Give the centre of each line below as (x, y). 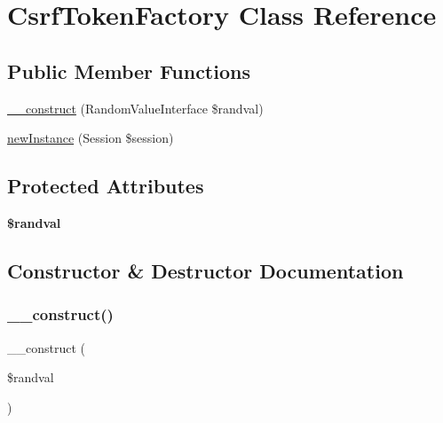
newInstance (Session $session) (91, 138)
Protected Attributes (106, 186)
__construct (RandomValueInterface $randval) (135, 108)
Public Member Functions (129, 70)
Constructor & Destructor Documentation (206, 270)
